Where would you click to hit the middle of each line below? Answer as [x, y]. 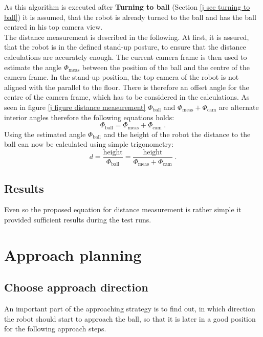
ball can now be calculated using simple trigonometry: [89, 144]
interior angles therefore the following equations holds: [89, 117]
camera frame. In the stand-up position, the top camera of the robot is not [122, 77]
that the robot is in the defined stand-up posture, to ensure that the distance [125, 47]
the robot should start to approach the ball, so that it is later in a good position [130, 318]
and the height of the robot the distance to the [177, 134]
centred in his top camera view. [53, 27]
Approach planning [73, 254]
